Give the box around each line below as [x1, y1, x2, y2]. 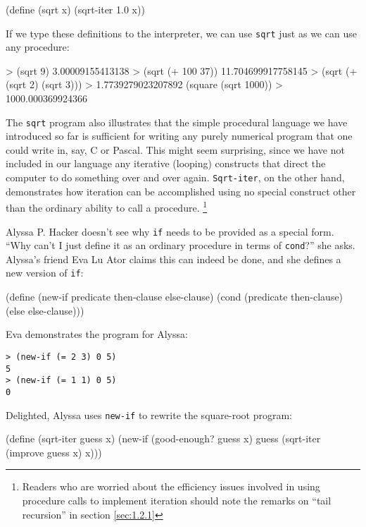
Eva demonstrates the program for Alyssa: [6, 327, 188, 341]
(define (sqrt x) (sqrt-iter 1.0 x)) [6, 2, 145, 16]
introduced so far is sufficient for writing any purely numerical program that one [6, 128, 353, 143]
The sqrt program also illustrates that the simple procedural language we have [6, 114, 348, 129]
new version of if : [6, 265, 84, 280]
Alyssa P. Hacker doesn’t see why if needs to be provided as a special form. [6, 224, 334, 238]
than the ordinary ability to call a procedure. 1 [6, 198, 208, 214]
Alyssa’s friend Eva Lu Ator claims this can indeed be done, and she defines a [6, 251, 341, 266]
